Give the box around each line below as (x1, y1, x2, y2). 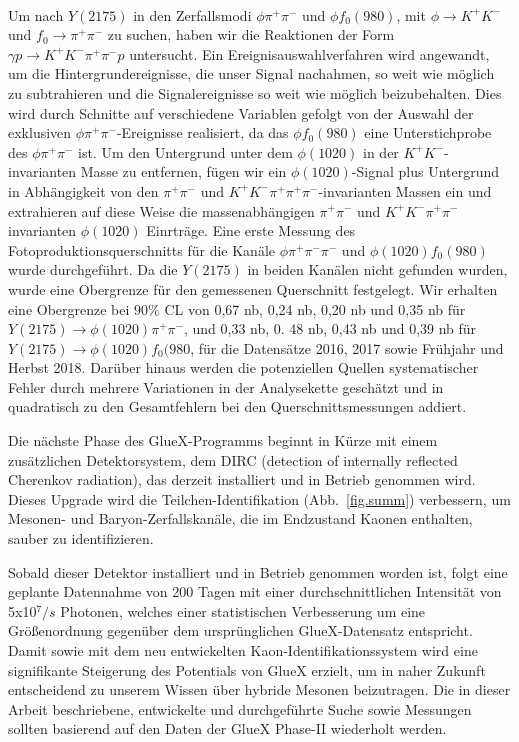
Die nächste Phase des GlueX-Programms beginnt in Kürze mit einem (8, 430, 438, 451)
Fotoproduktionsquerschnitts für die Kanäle (8, 239, 275, 260)
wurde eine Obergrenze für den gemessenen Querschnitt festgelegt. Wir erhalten (8, 278, 498, 299)
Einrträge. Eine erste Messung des (146, 220, 356, 241)
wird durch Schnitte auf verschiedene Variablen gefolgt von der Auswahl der (8, 102, 474, 123)
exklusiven (8, 122, 72, 143)
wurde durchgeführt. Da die (8, 259, 178, 280)
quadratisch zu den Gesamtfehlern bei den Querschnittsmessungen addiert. (8, 396, 467, 417)
